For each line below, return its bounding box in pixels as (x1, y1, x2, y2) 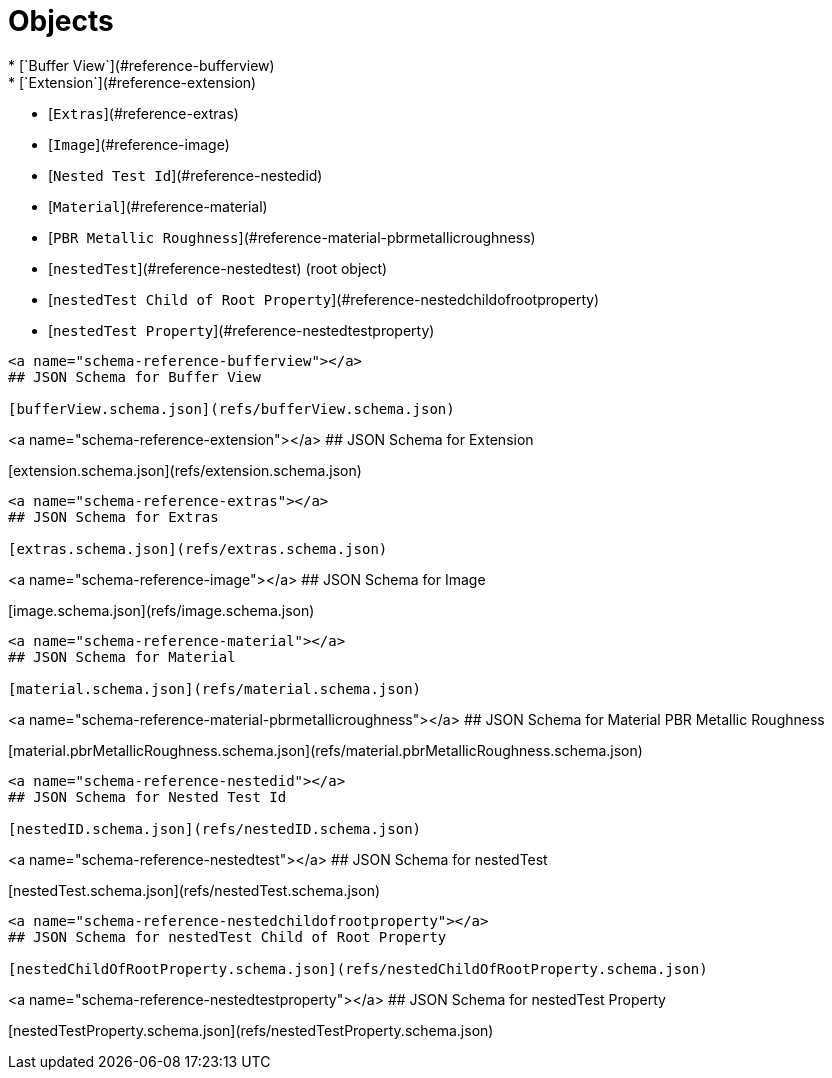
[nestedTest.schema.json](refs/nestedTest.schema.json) (8, 881, 381, 899)
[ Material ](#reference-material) (48, 197, 268, 215)
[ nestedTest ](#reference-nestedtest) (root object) (48, 259, 388, 277)
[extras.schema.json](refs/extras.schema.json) (8, 540, 388, 557)
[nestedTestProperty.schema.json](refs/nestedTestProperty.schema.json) (8, 1021, 494, 1039)
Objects (8, 4, 114, 38)
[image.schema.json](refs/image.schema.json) (8, 601, 315, 619)
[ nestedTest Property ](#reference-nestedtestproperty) (48, 321, 435, 339)
